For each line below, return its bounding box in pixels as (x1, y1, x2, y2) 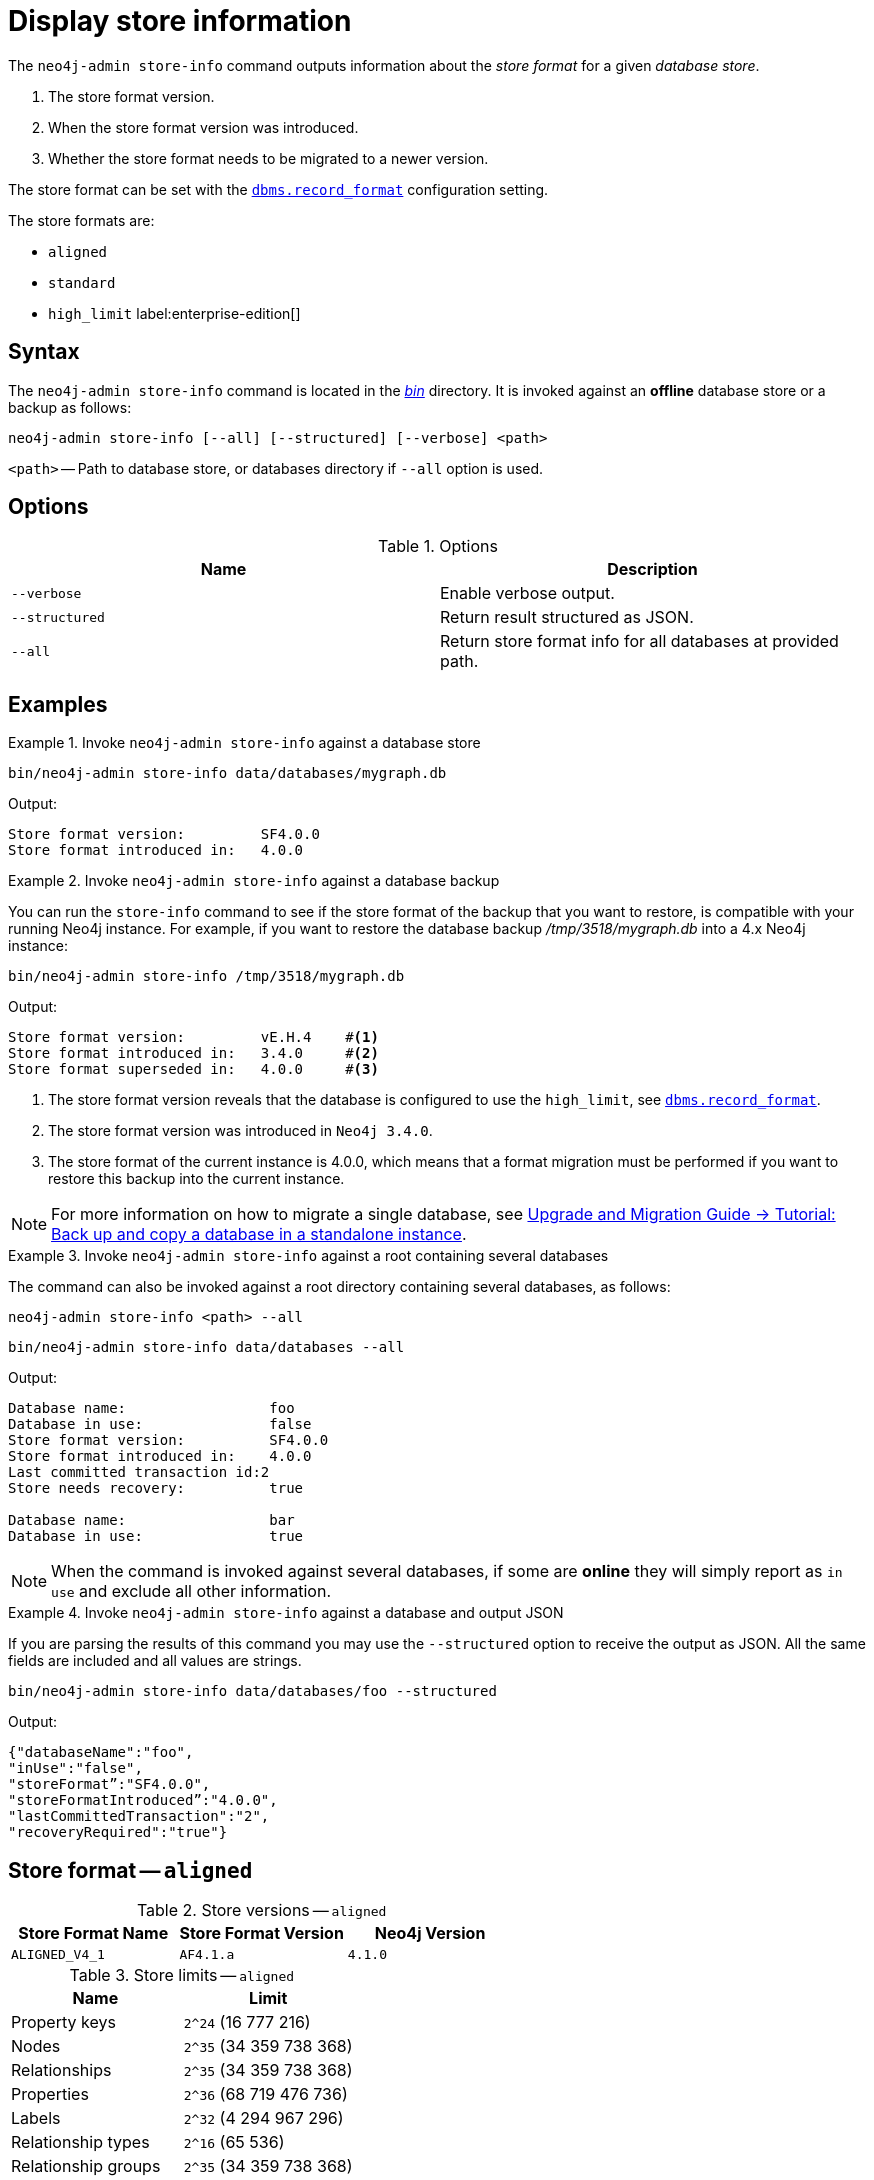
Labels (11, 2108, 61, 2129)
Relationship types (11, 2132, 150, 2153)
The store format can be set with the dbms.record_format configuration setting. (8, 180, 549, 198)
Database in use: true (8, 1528, 304, 1545)
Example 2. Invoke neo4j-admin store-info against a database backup (8, 872, 500, 890)
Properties (11, 2084, 89, 2105)
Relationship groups (11, 2156, 161, 2177)
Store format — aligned (8, 1857, 253, 1883)
